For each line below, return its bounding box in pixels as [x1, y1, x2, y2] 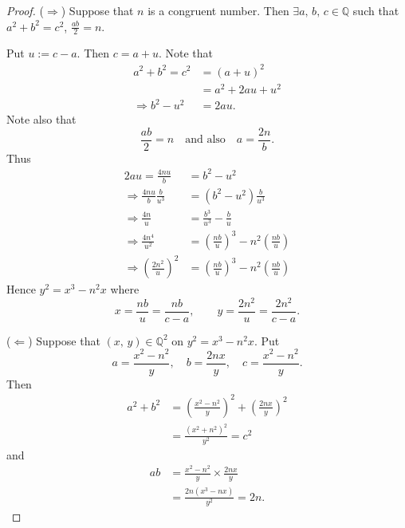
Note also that [6, 111, 77, 128]
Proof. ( [6, 2, 44, 18]
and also [185, 134, 226, 146]
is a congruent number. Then [147, 2, 289, 18]
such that [352, 2, 399, 18]
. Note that [158, 45, 214, 61]
